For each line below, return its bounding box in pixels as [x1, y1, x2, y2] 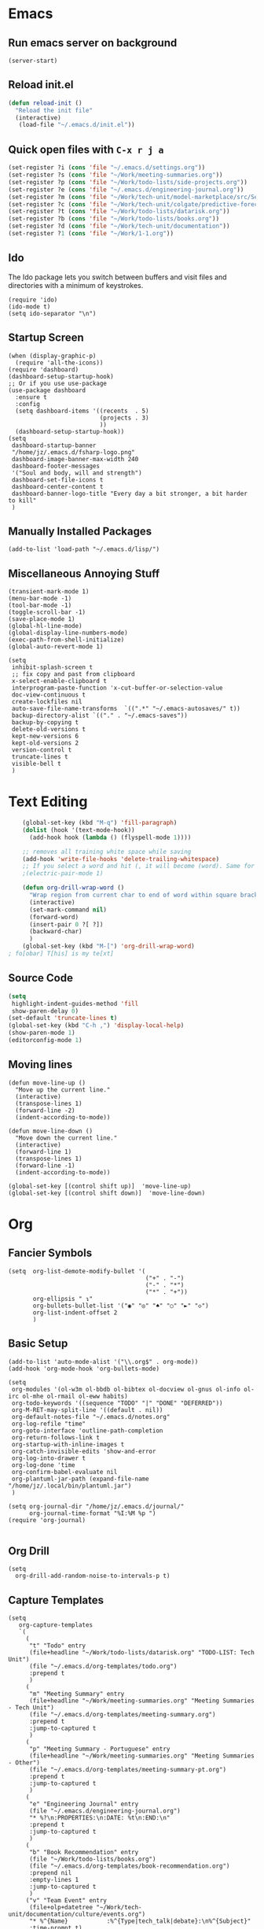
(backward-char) [28, 928, 82, 936]
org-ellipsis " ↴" [32, 1295, 93, 1303]
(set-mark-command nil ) [28, 906, 108, 914]
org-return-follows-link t [11, 1433, 101, 1441]
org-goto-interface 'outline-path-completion [11, 1426, 163, 1435]
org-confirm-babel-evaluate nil [11, 1468, 118, 1476]
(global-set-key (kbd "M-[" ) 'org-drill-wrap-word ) [22, 942, 195, 951]
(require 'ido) [8, 296, 58, 304]
